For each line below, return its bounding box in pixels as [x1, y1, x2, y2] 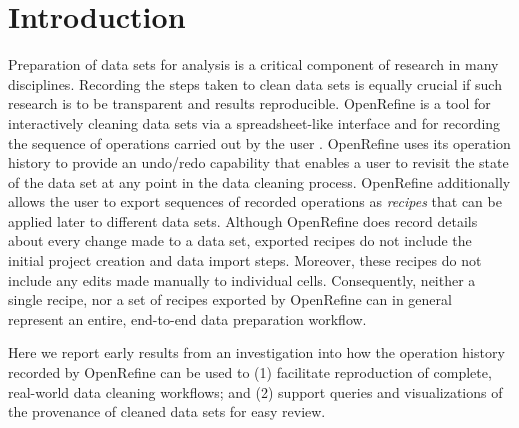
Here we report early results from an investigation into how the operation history [8, 342, 505, 363]
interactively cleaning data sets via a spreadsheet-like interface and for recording [8, 112, 501, 133]
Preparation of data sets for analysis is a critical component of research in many [8, 54, 499, 75]
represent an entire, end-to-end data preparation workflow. [8, 308, 367, 329]
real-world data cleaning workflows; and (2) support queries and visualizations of [8, 381, 503, 402]
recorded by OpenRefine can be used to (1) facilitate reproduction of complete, [8, 362, 492, 383]
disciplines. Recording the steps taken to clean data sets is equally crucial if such [8, 73, 502, 94]
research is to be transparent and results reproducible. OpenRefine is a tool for [8, 93, 491, 114]
